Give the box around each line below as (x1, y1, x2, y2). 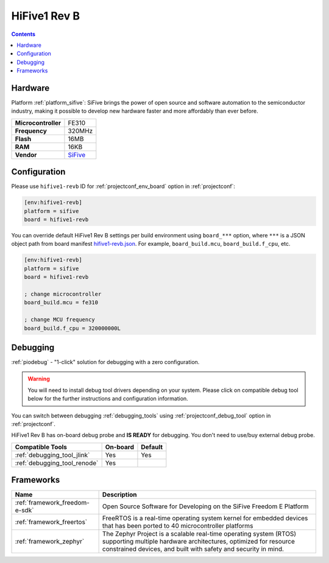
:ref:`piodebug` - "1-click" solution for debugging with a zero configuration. (11, 358, 200, 366)
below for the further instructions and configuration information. (27, 395, 188, 402)
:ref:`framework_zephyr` (15, 537, 85, 546)
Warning (27, 375, 50, 383)
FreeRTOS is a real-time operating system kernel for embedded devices (102, 514, 308, 523)
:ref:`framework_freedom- (15, 498, 90, 507)
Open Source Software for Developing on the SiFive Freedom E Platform (102, 502, 309, 511)
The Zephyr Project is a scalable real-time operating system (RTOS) (102, 530, 297, 538)
